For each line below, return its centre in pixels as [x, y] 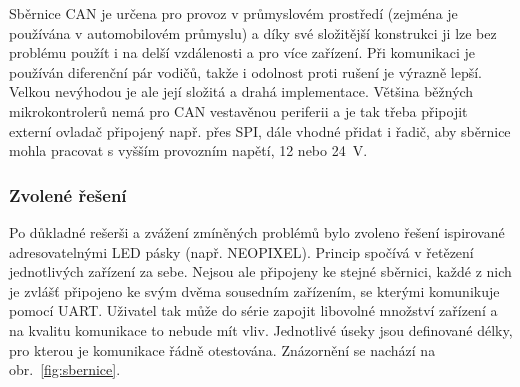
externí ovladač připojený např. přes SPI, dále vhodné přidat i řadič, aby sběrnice [260, 130]
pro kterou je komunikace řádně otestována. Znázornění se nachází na [222, 349]
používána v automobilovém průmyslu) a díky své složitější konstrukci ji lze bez [253, 32]
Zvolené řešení [68, 194]
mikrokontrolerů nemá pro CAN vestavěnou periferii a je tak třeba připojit [238, 110]
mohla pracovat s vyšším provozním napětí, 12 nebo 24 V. [188, 150]
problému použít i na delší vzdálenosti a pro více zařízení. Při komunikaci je [242, 52]
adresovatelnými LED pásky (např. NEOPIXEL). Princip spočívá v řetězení [241, 251]
